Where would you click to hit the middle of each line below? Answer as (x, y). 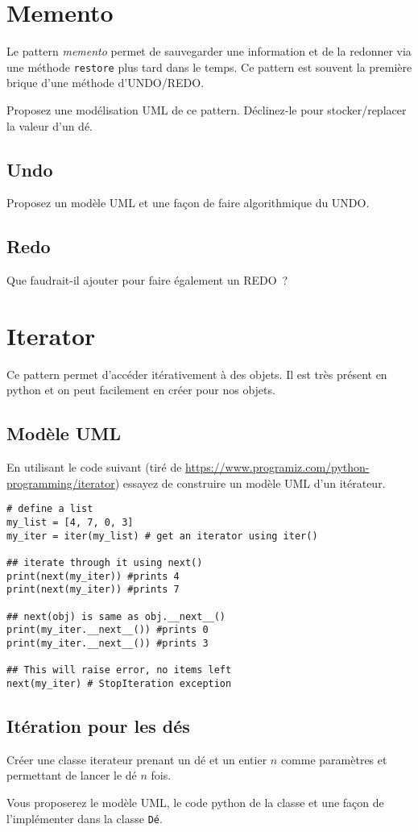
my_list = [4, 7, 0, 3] (70, 523)
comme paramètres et (334, 759)
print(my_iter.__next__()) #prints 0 (108, 630)
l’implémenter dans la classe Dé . (85, 818)
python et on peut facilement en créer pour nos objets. (141, 390)
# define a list (50, 509)
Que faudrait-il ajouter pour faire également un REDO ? (147, 280)
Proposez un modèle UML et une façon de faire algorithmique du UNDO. (188, 203)
